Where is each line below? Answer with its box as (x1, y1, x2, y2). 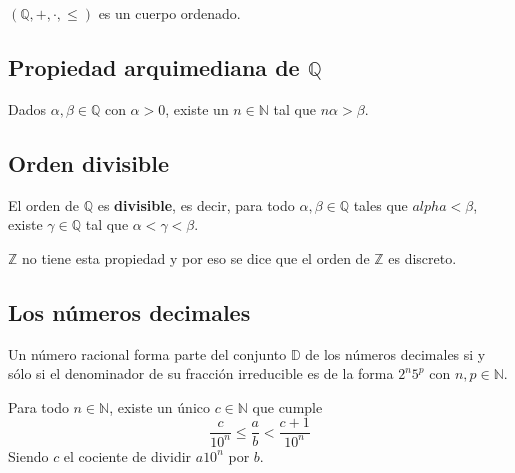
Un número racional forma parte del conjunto (8, 343, 287, 364)
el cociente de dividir (63, 445, 192, 466)
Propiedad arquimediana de (8, 51, 300, 82)
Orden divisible (8, 147, 170, 178)
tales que (353, 194, 408, 215)
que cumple (252, 396, 323, 417)
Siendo (8, 445, 49, 466)
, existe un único (109, 396, 210, 417)
